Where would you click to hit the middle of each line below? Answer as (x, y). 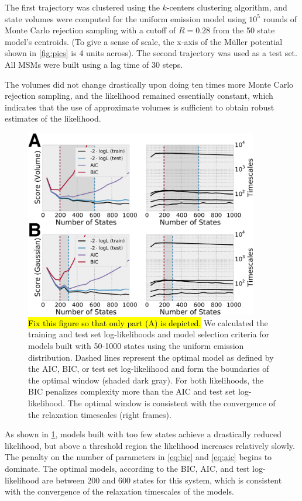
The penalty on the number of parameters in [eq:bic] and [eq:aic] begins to (138, 457)
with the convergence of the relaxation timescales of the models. (119, 491)
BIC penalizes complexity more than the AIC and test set (132, 391)
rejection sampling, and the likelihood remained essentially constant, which (139, 96)
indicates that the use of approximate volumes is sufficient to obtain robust (140, 107)
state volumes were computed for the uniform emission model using (126, 18)
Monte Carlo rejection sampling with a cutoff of (90, 30)
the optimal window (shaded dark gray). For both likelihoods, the (146, 380)
